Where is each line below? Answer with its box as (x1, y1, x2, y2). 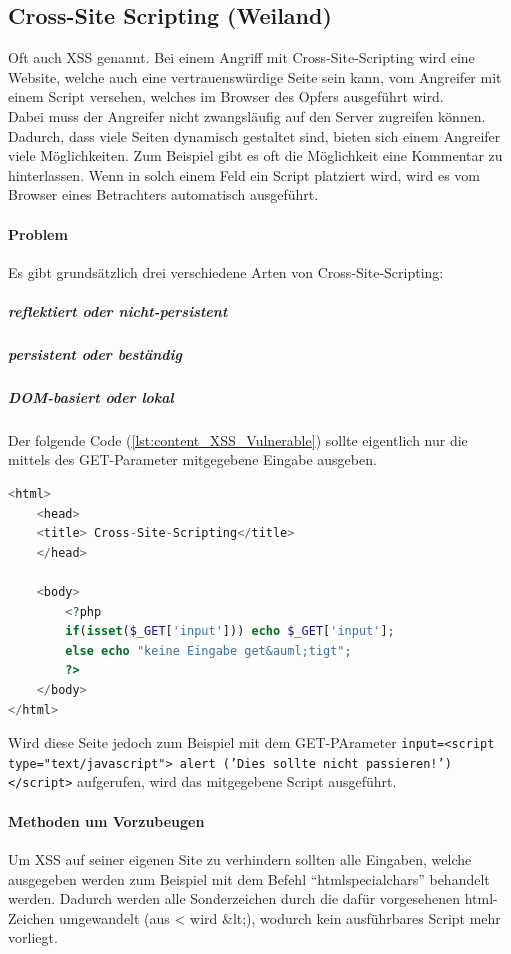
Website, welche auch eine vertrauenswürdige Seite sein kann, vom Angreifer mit (8, 66, 502, 87)
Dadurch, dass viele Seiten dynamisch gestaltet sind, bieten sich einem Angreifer (8, 125, 501, 146)
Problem (8, 223, 68, 244)
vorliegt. (8, 927, 58, 948)
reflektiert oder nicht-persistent (8, 300, 228, 321)
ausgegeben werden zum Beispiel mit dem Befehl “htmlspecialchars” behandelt (8, 868, 490, 889)
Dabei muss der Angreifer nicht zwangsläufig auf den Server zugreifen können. (8, 105, 486, 126)
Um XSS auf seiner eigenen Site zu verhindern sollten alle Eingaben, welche (8, 848, 472, 869)
